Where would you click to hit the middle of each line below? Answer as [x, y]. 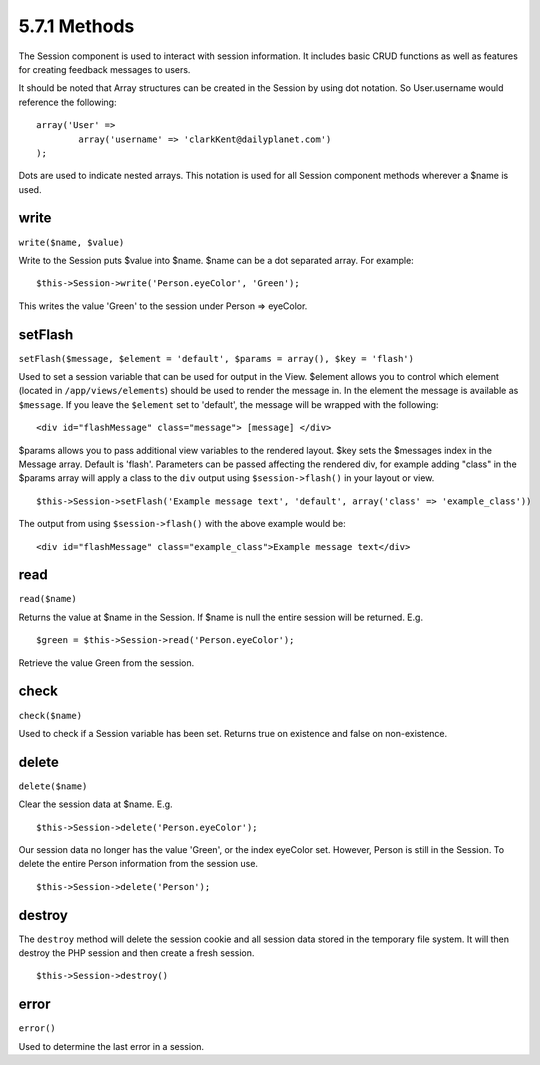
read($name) [47, 599]
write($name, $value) [71, 242]
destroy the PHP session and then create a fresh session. [136, 953]
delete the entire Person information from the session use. [138, 864]
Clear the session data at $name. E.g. [96, 804]
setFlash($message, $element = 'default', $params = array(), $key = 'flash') [216, 358]
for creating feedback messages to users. [104, 69]
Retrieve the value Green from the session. [106, 662]
